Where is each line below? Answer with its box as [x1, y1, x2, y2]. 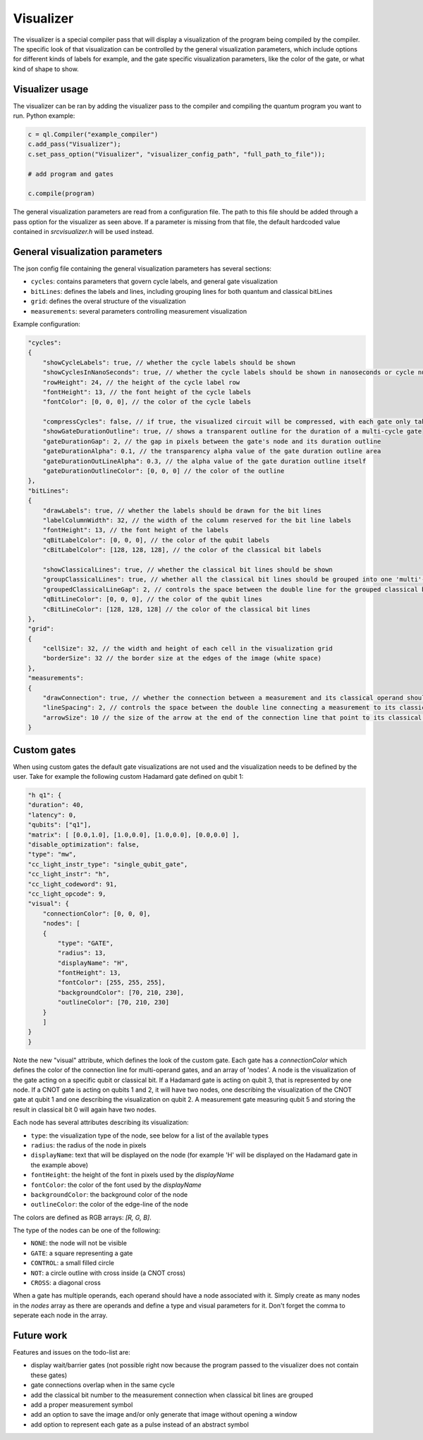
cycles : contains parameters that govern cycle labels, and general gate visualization [30, 277, 278, 285]
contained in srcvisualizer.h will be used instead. [13, 228, 154, 236]
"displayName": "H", [57, 959, 129, 967]
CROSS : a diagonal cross [30, 1279, 102, 1287]
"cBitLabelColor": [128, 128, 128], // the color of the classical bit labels [42, 546, 322, 554]
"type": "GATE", [57, 939, 114, 947]
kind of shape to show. [13, 64, 79, 73]
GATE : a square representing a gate [30, 1248, 133, 1257]
